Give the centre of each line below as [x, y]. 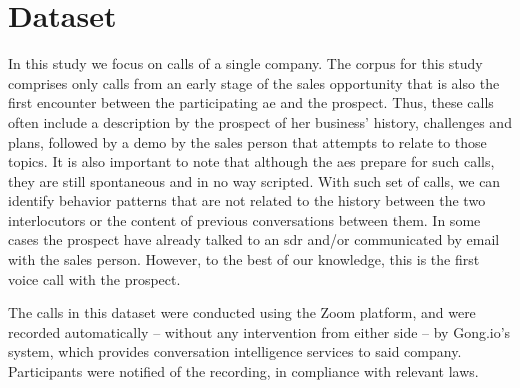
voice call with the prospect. [94, 278]
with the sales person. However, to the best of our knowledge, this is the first [244, 259]
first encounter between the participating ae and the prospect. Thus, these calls [251, 102]
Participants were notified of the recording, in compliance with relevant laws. [243, 371]
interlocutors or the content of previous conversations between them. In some [244, 219]
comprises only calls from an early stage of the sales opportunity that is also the [254, 82]
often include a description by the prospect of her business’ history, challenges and [260, 121]
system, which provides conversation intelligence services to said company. [235, 351]
